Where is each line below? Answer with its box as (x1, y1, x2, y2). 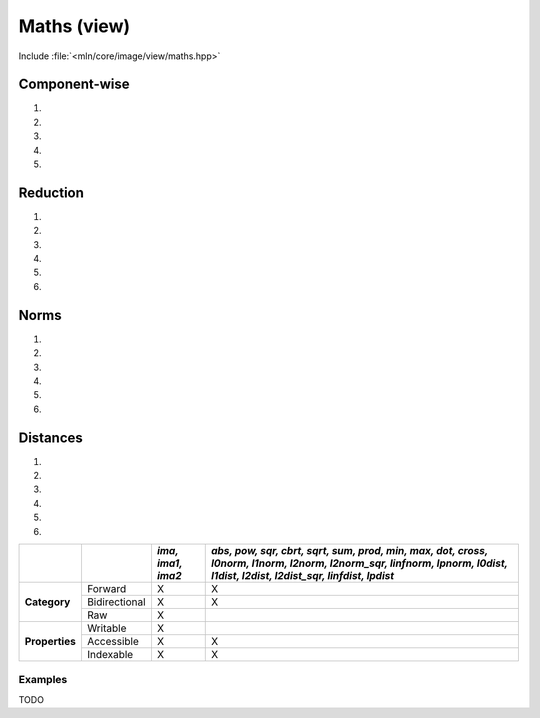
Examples (18, 673, 68, 687)
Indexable (86, 647, 134, 661)
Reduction (18, 184, 85, 201)
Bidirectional (86, 595, 146, 609)
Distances (18, 429, 84, 446)
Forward (86, 581, 127, 595)
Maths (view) (18, 15, 130, 37)
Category (24, 595, 71, 609)
